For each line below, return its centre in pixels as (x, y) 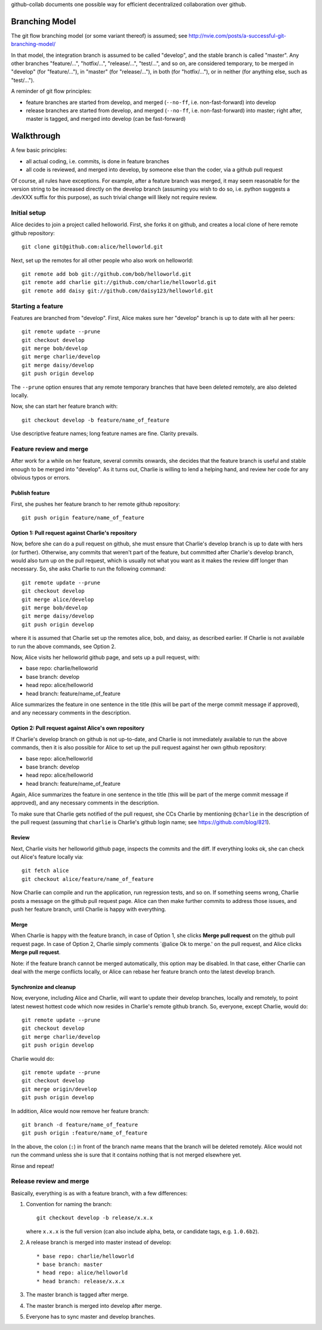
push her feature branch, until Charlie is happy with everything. (89, 909)
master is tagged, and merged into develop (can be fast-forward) (106, 119)
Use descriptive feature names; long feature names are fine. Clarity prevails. (105, 434)
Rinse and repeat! (33, 1166)
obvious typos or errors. (41, 478)
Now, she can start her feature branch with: (64, 406)
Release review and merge (50, 1181)
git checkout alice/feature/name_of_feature (88, 879)
